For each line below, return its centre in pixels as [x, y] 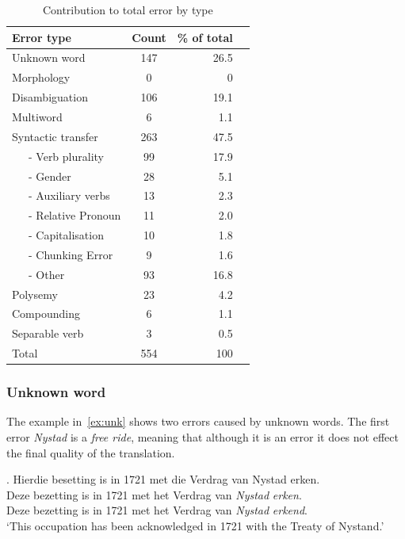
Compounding [46, 313]
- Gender [50, 176]
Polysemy [35, 294]
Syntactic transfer [55, 136]
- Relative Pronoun [75, 215]
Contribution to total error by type [128, 10]
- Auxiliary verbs [69, 195]
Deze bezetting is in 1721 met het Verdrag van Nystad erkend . [157, 510]
